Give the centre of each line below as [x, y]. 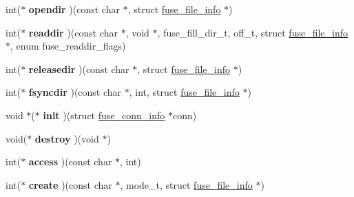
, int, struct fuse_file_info [184, 92]
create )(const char [70, 184]
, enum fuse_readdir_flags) [68, 46]
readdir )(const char [73, 32]
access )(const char [70, 162]
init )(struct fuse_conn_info [104, 115]
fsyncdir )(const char [75, 92]
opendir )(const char [74, 9]
